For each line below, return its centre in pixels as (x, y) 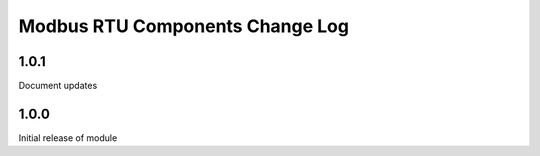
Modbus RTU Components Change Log (184, 26)
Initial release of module (68, 137)
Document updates (58, 86)
